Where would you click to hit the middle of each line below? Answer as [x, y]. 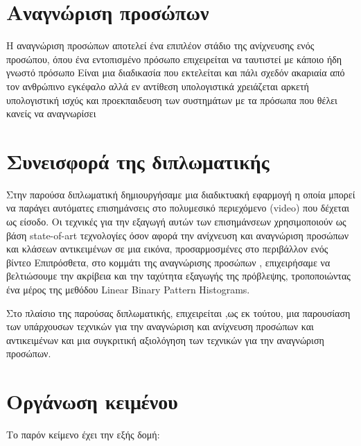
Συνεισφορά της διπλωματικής [138, 161]
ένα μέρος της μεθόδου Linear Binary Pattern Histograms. [128, 289]
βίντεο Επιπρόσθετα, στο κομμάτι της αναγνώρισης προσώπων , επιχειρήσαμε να [168, 262]
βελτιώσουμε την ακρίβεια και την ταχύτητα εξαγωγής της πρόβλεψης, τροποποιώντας [178, 276]
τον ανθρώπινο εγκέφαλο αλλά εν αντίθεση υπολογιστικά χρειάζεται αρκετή [158, 86]
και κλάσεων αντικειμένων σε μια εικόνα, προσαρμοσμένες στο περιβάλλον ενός [167, 249]
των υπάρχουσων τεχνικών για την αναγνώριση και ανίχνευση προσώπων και [160, 326]
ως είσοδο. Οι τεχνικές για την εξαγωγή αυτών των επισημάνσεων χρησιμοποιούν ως [176, 221]
